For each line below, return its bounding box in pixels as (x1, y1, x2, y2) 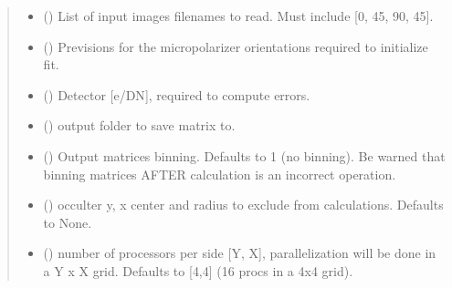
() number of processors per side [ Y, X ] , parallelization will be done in (43, 243, 436, 262)
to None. (43, 212, 92, 231)
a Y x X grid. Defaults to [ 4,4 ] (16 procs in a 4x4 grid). (43, 261, 353, 280)
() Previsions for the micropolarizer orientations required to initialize (43, 36, 428, 56)
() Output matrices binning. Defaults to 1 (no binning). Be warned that (43, 146, 446, 165)
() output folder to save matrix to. (43, 116, 236, 135)
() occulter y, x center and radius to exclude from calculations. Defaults (43, 195, 444, 214)
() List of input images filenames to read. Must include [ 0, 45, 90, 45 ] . (43, 6, 434, 25)
